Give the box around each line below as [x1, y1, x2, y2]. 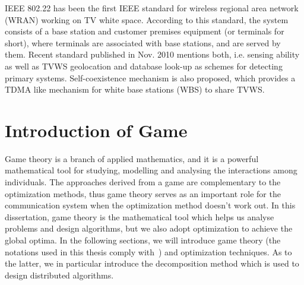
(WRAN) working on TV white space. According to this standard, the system [5, 13, 289, 26]
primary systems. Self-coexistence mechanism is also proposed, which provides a [5, 71, 296, 84]
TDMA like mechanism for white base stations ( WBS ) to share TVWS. [5, 83, 265, 96]
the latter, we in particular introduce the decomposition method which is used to [5, 257, 299, 270]
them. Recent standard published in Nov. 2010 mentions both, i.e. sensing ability [5, 48, 300, 61]
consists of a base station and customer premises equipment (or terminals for [5, 25, 284, 37]
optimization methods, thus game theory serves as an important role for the [5, 187, 281, 199]
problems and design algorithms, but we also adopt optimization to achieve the [5, 222, 293, 235]
